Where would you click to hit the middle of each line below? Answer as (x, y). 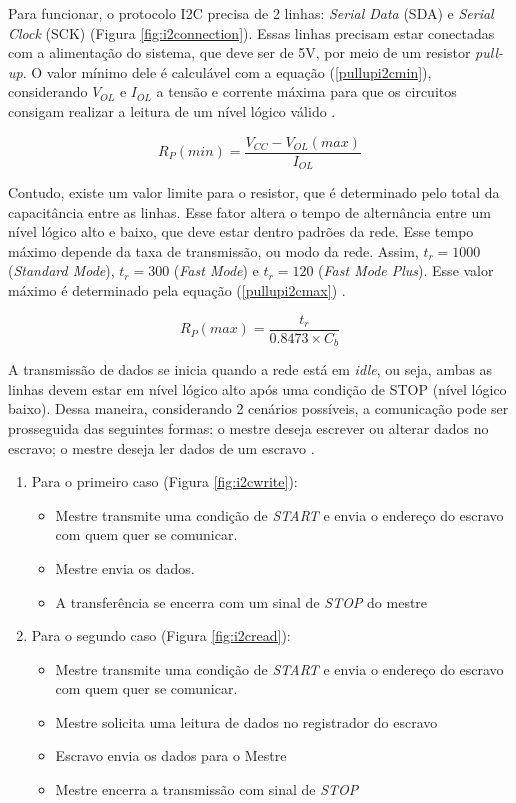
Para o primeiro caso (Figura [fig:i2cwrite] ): (164, 481)
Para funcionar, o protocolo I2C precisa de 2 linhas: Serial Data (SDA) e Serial (251, 13)
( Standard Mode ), (61, 270)
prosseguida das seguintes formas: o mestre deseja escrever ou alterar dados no (248, 427)
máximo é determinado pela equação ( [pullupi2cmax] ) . (177, 290)
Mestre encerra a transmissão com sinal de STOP (207, 789)
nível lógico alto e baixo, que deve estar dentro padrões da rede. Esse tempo (241, 231)
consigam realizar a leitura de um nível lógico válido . (172, 110)
